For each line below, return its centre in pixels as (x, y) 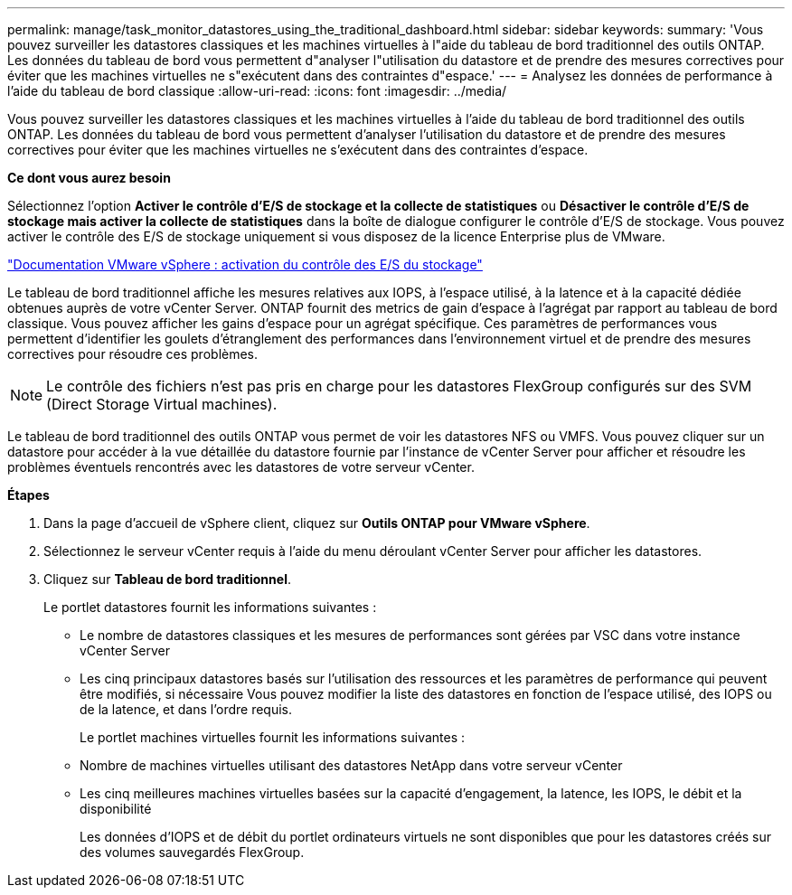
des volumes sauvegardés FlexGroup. (192, 852)
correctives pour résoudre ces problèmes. (133, 354)
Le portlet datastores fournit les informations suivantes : (210, 607)
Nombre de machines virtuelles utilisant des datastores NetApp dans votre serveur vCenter (351, 765)
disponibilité (116, 809)
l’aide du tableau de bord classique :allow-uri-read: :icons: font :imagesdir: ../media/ (257, 91)
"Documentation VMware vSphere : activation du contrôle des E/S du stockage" (245, 264)
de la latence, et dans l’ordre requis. (186, 709)
